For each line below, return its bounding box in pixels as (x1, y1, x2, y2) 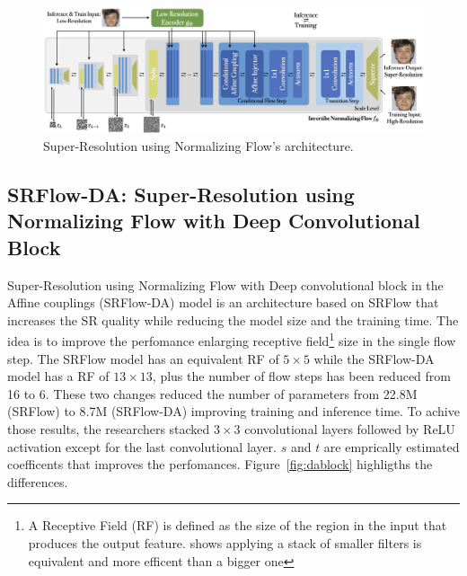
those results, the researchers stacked (7, 419, 210, 438)
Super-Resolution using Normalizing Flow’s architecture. (43, 136, 354, 155)
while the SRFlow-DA (313, 349, 435, 368)
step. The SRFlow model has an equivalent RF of (7, 349, 279, 368)
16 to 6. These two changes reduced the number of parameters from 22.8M (7, 384, 418, 403)
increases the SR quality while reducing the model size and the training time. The (7, 310, 459, 329)
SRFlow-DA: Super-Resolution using (7, 180, 355, 208)
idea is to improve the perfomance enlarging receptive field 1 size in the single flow (7, 329, 456, 350)
